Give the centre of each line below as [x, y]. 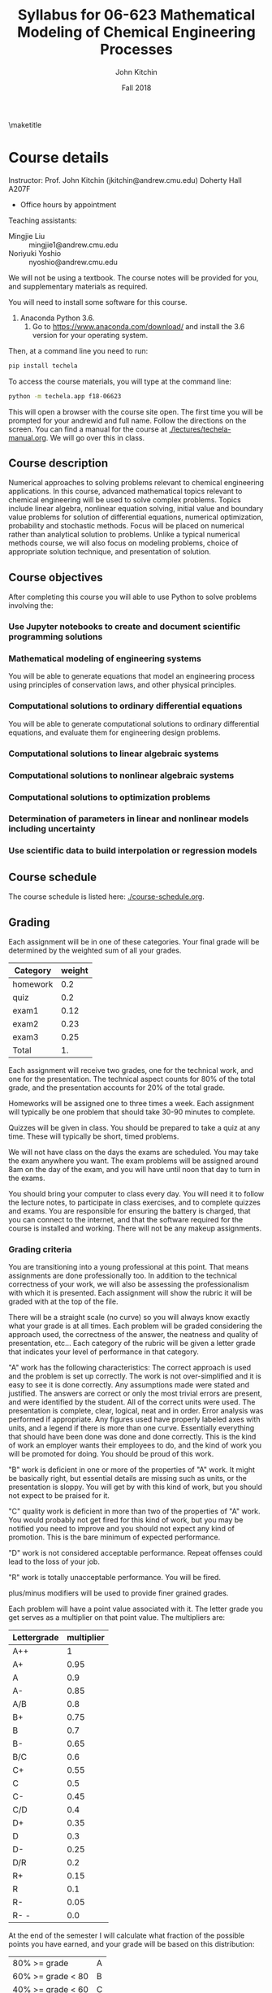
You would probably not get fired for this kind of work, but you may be [126, 1520]
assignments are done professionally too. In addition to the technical [123, 1276]
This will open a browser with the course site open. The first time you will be [136, 411]
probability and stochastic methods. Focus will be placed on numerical [127, 526]
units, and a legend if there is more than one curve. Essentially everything [132, 1428]
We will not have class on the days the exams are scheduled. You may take [134, 1152]
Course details [59, 158]
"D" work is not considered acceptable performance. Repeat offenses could [136, 1553]
